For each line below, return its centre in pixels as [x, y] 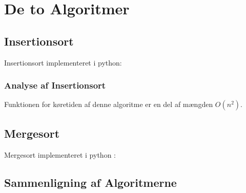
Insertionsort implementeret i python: [63, 62]
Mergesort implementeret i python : [60, 154]
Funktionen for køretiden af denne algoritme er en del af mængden [109, 104]
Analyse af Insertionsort [55, 85]
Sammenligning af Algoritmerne [90, 182]
